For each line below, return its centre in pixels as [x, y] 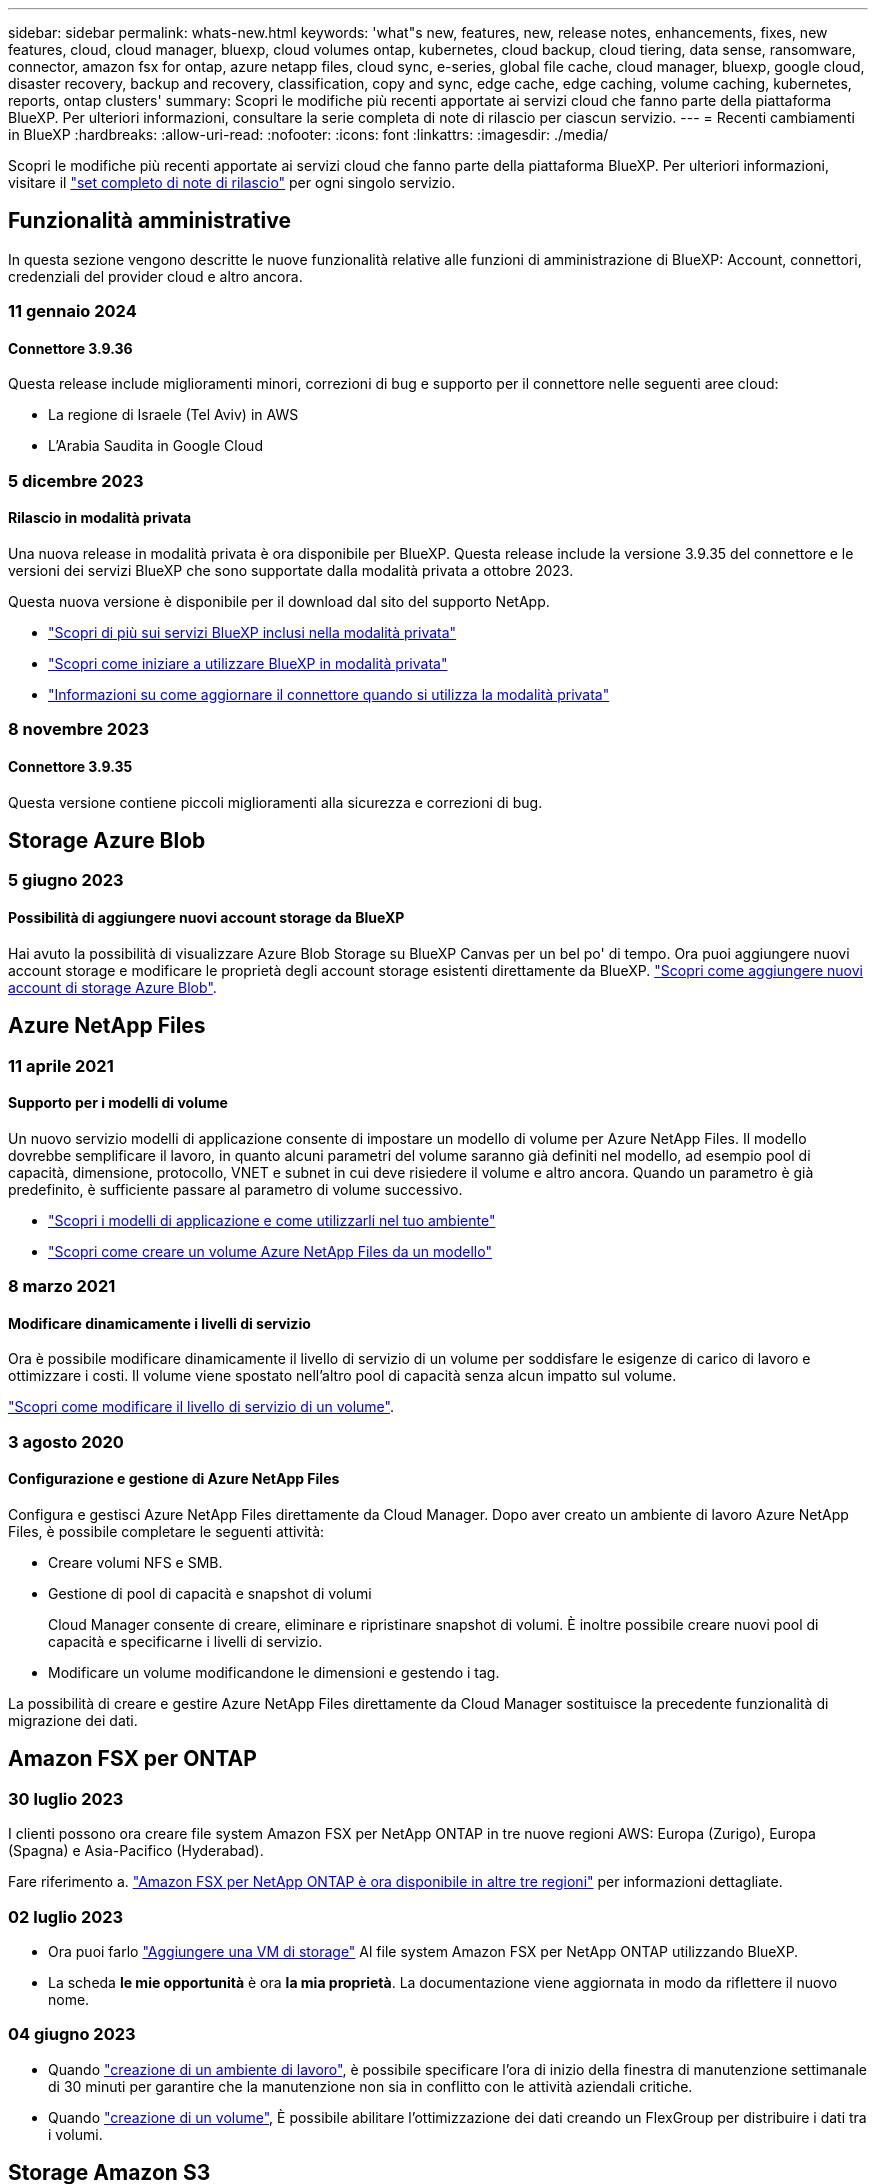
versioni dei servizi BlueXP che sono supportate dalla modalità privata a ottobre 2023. [291, 571]
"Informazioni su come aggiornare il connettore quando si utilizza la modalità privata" [329, 695]
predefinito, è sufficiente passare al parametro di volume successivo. [235, 1189]
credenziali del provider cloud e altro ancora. [155, 276]
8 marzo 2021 [62, 1286]
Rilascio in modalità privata [100, 518]
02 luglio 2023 [66, 1916]
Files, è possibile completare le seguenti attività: [166, 1531]
